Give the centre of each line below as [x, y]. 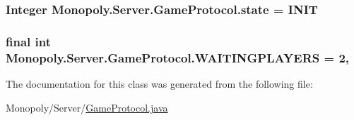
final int [28, 41]
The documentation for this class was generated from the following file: [159, 83]
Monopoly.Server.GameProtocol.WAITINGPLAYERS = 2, [178, 57]
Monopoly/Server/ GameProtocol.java [87, 107]
